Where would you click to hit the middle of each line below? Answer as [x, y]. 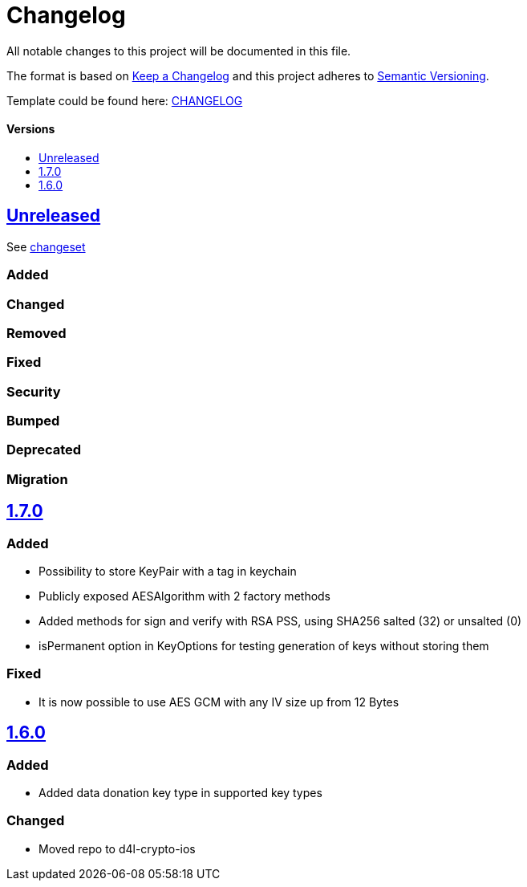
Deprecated [44, 450]
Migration [37, 479]
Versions [31, 129]
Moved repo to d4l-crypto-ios [117, 848]
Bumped [33, 421]
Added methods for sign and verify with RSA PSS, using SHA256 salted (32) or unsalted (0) [280, 621]
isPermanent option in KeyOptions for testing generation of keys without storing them [264, 646]
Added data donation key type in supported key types [180, 793]
